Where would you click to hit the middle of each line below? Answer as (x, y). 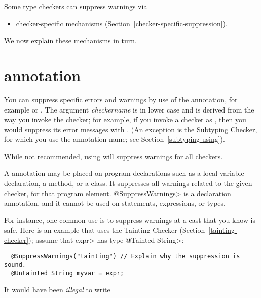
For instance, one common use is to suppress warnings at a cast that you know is (130, 220)
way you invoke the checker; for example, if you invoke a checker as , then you (125, 119)
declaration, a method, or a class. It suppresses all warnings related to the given (128, 183)
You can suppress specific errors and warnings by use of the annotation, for (121, 99)
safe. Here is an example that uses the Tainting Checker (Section (105, 230)
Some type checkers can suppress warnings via (76, 6)
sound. (15, 265)
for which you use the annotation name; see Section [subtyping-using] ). (115, 139)
